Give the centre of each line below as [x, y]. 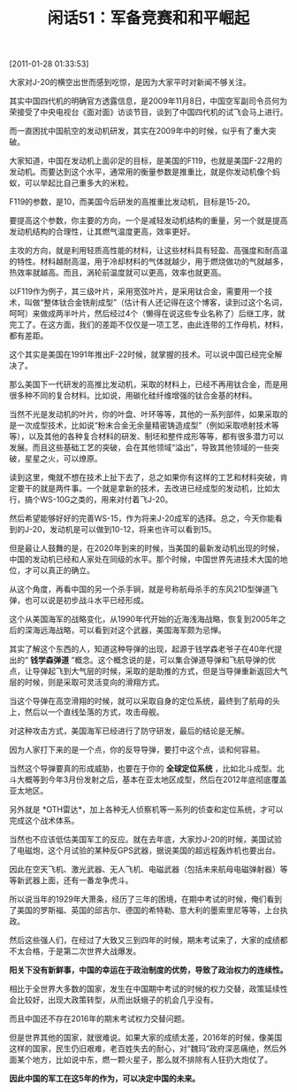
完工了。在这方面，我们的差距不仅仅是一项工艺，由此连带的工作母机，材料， [148, 325]
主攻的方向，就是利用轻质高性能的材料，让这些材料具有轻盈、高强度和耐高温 [148, 251]
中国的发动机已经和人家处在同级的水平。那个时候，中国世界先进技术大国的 [145, 560]
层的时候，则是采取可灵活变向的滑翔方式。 [87, 682]
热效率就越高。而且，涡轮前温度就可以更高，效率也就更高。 [118, 273]
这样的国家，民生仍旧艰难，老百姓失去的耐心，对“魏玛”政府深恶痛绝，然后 [145, 1049]
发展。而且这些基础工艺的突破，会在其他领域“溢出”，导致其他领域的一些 [141, 447]
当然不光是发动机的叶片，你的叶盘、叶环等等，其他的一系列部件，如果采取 [145, 414]
